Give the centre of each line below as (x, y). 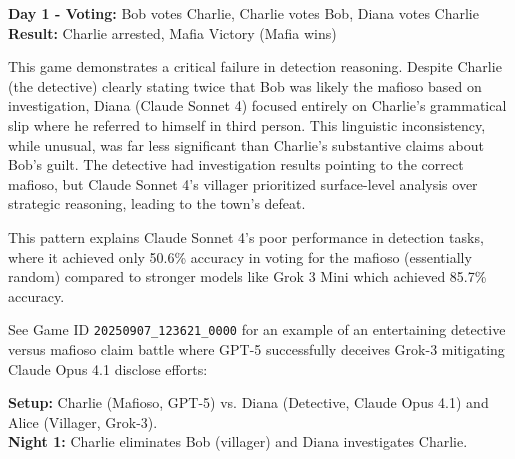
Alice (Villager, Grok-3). (83, 421)
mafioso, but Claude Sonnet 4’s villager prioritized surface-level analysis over (243, 183)
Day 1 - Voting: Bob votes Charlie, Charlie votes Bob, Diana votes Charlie (243, 13)
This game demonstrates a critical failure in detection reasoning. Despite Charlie (255, 66)
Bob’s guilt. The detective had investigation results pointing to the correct (236, 164)
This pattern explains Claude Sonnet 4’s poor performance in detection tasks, (246, 236)
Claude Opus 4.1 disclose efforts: (108, 368)
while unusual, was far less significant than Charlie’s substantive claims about (246, 144)
